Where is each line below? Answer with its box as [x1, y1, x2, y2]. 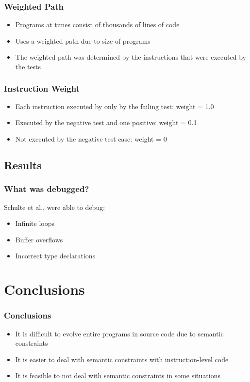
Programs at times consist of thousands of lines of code [15, 19, 180, 30]
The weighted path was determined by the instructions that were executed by [15, 52, 246, 62]
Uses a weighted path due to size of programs [15, 35, 150, 46]
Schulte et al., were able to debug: [4, 202, 105, 212]
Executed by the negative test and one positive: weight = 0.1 [15, 117, 197, 127]
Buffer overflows [15, 234, 63, 244]
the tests [15, 62, 41, 71]
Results [4, 157, 42, 172]
